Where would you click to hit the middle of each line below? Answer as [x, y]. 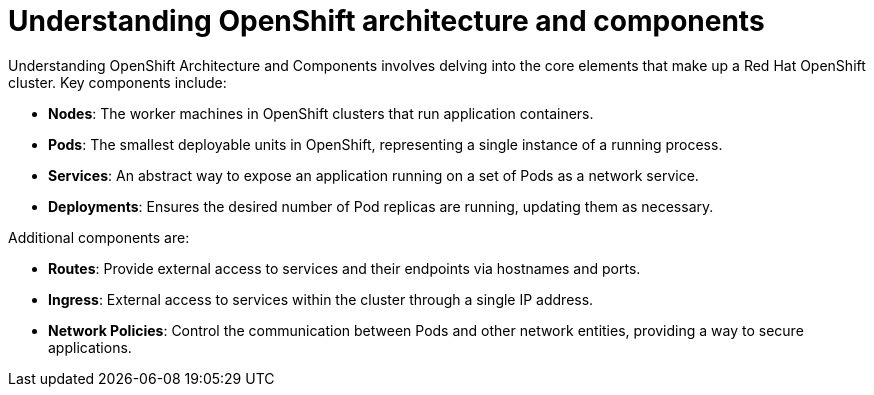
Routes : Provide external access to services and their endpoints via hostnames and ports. [344, 268]
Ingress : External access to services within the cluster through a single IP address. [321, 299]
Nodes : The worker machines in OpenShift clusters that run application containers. [321, 113]
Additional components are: [99, 237]
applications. [90, 347]
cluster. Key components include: [117, 82]
